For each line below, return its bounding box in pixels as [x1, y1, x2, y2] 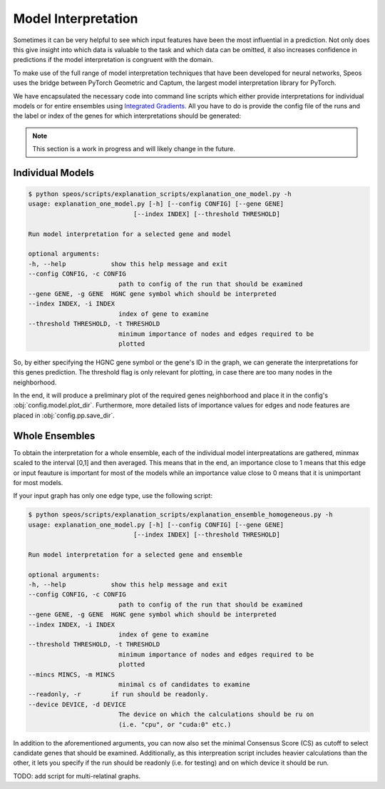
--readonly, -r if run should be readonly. [28, 691, 210, 698]
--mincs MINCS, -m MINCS [28, 671, 115, 678]
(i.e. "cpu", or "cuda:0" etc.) [118, 721, 232, 728]
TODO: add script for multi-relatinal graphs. [13, 771, 141, 780]
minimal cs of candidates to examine [118, 680, 250, 688]
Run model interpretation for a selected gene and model [28, 230, 232, 238]
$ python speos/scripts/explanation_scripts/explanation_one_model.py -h [28, 190, 292, 198]
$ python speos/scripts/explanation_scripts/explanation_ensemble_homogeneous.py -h [28, 511, 333, 519]
